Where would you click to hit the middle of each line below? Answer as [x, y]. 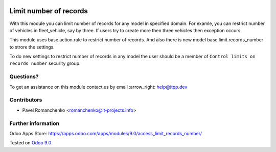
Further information [34, 123]
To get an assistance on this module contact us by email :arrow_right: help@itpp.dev [98, 87]
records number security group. [45, 63]
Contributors [26, 100]
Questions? [24, 77]
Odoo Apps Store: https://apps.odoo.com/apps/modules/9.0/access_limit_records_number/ [106, 133]
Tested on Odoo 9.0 [30, 143]
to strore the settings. [32, 47]
